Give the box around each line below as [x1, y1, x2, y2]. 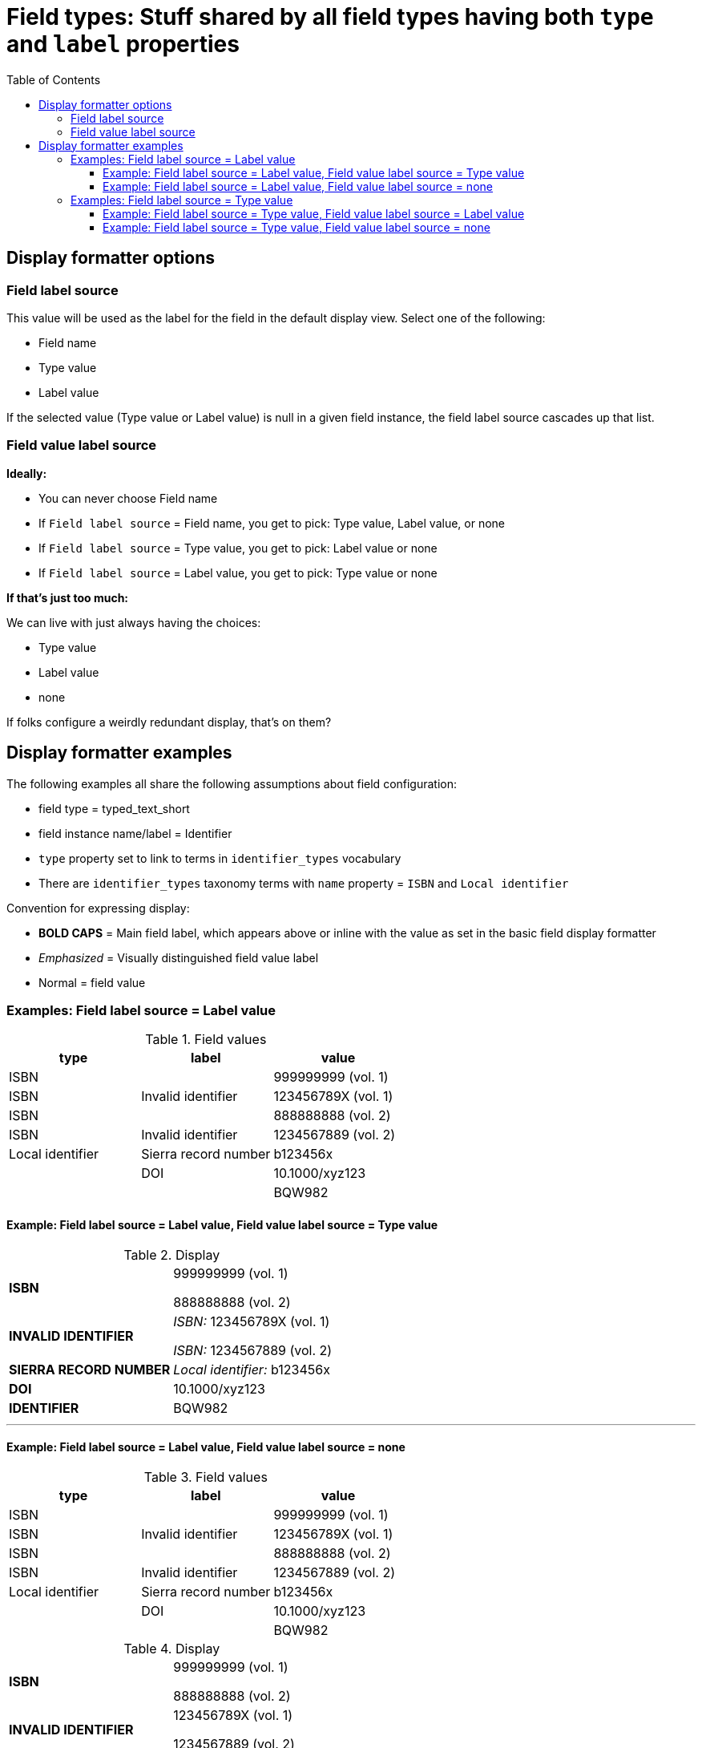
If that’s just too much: [6, 590, 129, 605]
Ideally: [6, 466, 47, 480]
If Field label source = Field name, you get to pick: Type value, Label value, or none [38, 516, 506, 530]
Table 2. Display [123, 1246, 220, 1263]
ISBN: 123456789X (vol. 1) [173, 1313, 330, 1329]
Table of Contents [6, 72, 101, 87]
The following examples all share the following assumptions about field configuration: [6, 776, 458, 791]
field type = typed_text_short [38, 801, 190, 815]
